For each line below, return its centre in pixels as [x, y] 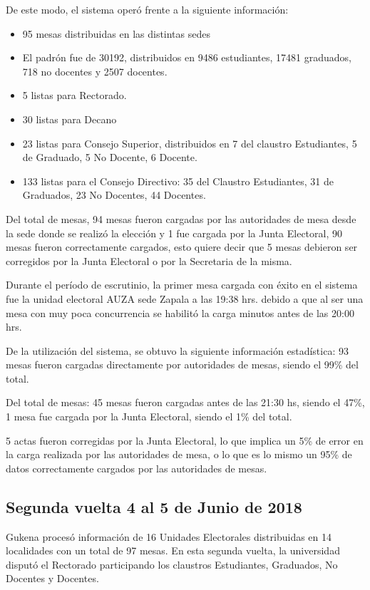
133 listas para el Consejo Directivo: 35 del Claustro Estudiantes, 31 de [178, 181]
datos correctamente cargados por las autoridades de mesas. [137, 468]
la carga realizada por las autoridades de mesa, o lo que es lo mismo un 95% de [179, 454]
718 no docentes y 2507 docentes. [95, 71]
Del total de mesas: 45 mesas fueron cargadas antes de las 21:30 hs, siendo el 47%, [185, 402]
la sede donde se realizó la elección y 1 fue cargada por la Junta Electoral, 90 [174, 233]
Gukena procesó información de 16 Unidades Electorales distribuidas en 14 [169, 536]
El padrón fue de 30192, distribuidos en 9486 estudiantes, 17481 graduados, [187, 57]
